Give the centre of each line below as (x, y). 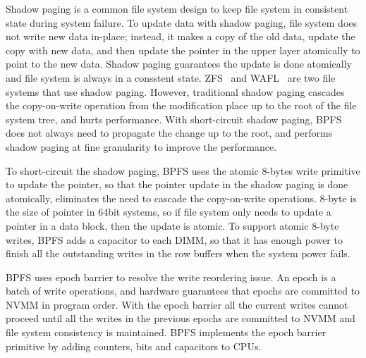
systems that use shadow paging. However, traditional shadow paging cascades (175, 91)
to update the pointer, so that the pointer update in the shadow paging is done (177, 184)
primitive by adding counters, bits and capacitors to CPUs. (134, 346)
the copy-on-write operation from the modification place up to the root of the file (181, 105)
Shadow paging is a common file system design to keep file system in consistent (177, 8)
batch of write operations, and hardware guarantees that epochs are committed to (183, 291)
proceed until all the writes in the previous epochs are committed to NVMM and (181, 318)
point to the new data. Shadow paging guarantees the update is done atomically (179, 64)
